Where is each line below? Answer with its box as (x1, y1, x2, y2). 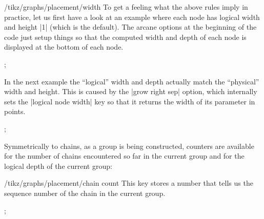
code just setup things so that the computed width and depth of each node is (4, 31, 247, 42)
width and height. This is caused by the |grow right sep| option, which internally (4, 86, 257, 97)
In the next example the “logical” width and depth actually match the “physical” (4, 76, 259, 86)
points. (4, 106, 26, 117)
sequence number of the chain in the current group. (4, 187, 166, 198)
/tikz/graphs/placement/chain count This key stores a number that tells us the (4, 178, 253, 188)
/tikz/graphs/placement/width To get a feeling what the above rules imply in (4, 2, 248, 12)
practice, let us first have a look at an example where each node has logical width (4, 11, 260, 22)
